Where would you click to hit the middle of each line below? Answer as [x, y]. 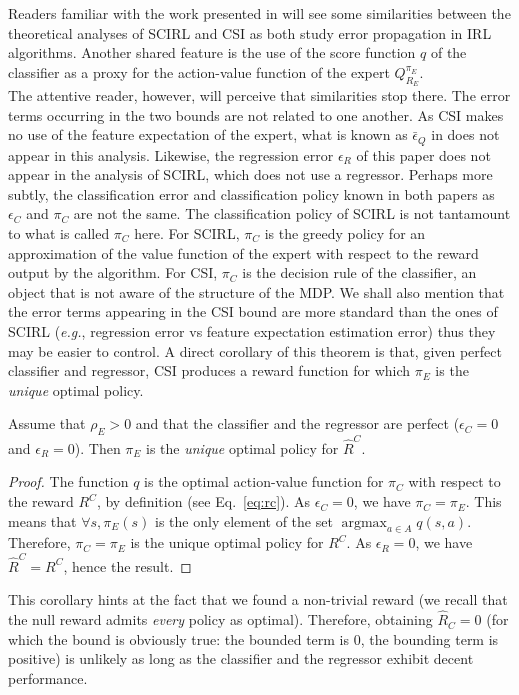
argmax [364, 522]
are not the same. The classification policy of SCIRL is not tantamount [292, 213]
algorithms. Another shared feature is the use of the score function [212, 52]
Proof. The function [68, 481]
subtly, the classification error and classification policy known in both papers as [251, 193]
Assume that [47, 423]
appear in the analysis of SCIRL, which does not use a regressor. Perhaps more [250, 174]
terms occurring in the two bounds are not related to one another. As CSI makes [256, 114]
